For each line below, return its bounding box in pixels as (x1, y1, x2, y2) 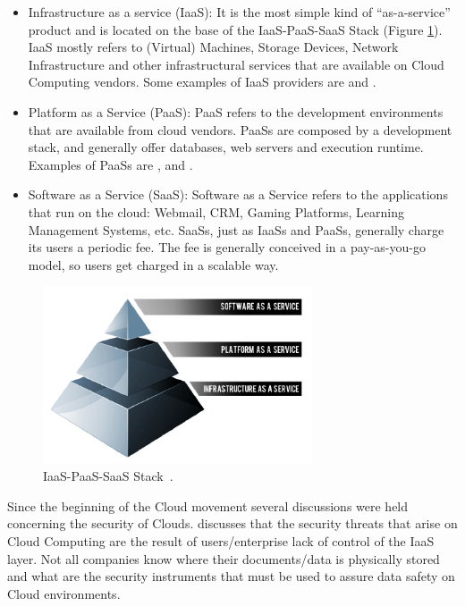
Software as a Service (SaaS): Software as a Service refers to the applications (28, 185, 448, 204)
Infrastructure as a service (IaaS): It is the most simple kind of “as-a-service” (28, 3, 451, 21)
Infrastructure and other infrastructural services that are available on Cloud (28, 55, 444, 73)
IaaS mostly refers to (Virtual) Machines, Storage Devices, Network (28, 38, 399, 56)
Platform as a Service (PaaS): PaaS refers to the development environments (28, 102, 444, 121)
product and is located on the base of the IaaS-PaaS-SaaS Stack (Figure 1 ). (28, 20, 443, 38)
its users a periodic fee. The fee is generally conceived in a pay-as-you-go (28, 238, 426, 257)
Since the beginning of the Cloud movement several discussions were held (7, 496, 409, 515)
